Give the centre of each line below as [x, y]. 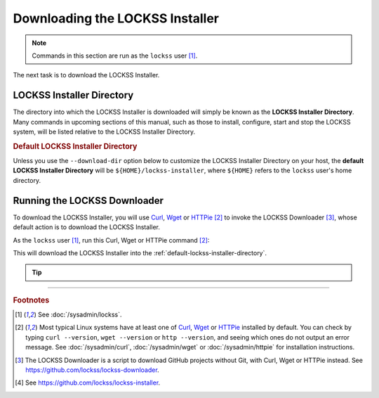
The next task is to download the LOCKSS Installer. [86, 75]
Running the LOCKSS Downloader [88, 200]
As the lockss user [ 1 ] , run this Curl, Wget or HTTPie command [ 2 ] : [111, 240]
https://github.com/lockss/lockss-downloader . [92, 370]
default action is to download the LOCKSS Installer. [87, 227]
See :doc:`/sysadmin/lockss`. [80, 314]
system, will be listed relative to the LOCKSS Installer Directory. [104, 132]
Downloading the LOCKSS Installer [116, 18]
